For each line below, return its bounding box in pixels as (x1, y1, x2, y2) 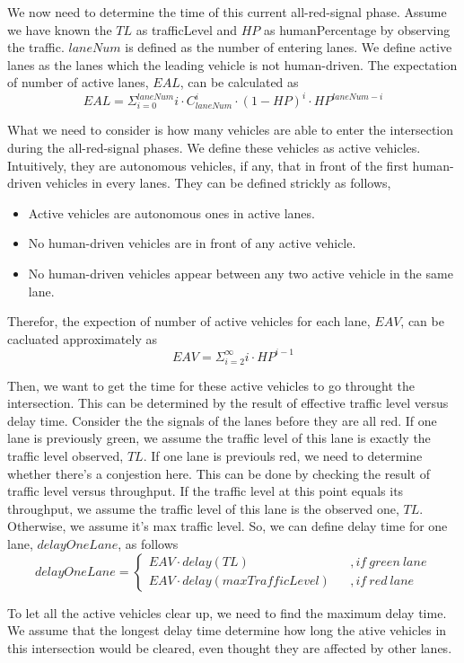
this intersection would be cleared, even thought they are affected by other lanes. (7, 638, 452, 657)
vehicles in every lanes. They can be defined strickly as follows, (45, 173, 391, 192)
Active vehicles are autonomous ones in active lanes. (28, 203, 315, 222)
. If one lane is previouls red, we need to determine (143, 446, 423, 465)
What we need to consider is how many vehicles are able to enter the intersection (7, 120, 453, 139)
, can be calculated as (179, 73, 299, 92)
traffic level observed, (7, 446, 124, 465)
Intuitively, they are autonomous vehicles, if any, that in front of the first (7, 155, 408, 174)
